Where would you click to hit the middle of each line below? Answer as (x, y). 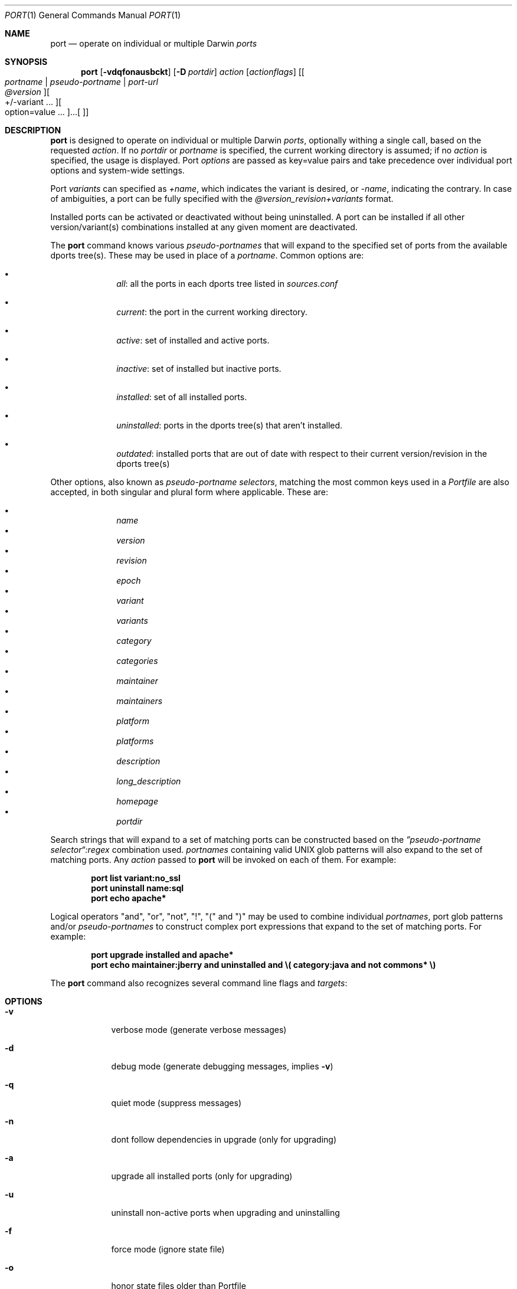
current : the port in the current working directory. (212, 312)
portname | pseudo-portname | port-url (81, 82)
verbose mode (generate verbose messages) (199, 1030)
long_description (149, 781)
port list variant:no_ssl (136, 878)
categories (137, 661)
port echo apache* (129, 898)
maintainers (140, 701)
